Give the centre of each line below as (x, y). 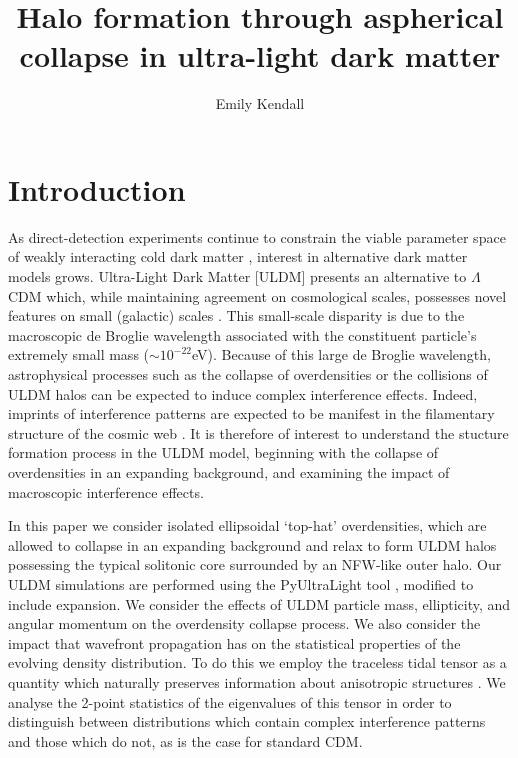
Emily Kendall (260, 103)
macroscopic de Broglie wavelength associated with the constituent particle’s (242, 334)
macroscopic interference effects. (106, 491)
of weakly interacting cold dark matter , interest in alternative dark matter (238, 256)
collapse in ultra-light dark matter (260, 55)
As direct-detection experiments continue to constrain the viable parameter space (257, 236)
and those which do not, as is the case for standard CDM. (185, 740)
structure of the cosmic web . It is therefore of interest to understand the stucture (258, 432)
